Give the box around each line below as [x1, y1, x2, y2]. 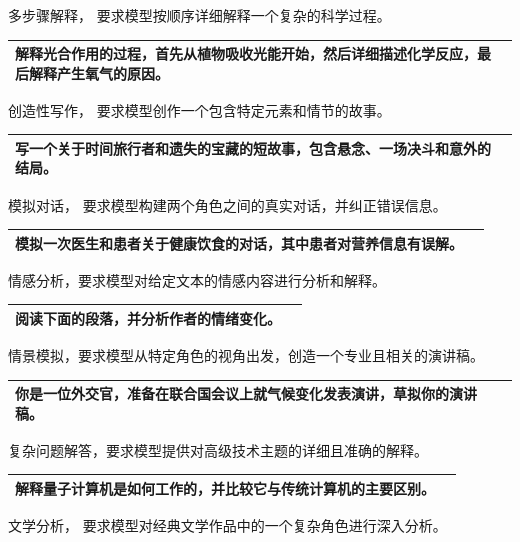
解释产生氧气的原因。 [28, 62, 169, 83]
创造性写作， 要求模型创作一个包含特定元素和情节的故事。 [8, 99, 391, 120]
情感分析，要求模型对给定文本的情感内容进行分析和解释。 [8, 269, 386, 290]
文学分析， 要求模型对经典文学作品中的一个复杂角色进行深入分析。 [8, 514, 447, 535]
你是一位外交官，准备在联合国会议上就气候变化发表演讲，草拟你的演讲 [15, 383, 477, 404]
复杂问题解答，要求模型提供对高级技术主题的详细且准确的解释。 [8, 439, 428, 460]
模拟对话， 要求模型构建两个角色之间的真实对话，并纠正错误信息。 [8, 194, 447, 215]
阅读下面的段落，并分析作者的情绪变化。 [15, 307, 281, 328]
